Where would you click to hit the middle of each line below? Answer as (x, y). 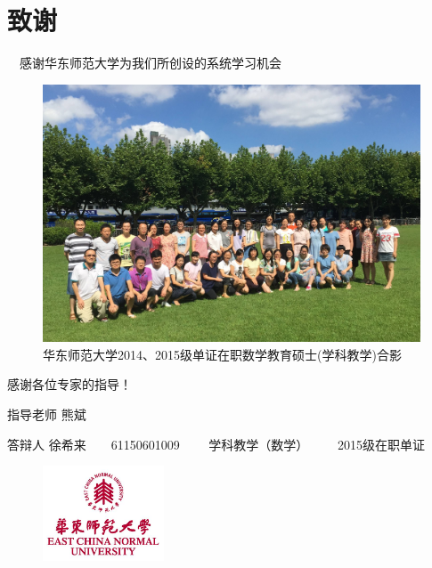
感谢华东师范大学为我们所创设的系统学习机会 (151, 63)
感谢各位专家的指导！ (69, 384)
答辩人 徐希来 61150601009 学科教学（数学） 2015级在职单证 (216, 444)
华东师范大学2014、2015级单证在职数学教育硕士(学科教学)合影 (222, 354)
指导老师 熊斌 (47, 414)
